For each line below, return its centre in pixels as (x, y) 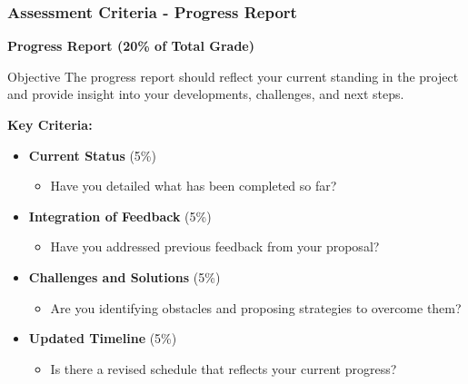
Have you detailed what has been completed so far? (194, 186)
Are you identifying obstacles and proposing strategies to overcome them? (256, 307)
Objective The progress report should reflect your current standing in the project (233, 76)
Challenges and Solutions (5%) (124, 276)
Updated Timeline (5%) (103, 338)
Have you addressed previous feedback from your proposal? (215, 246)
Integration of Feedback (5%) (120, 216)
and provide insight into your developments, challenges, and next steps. (206, 94)
